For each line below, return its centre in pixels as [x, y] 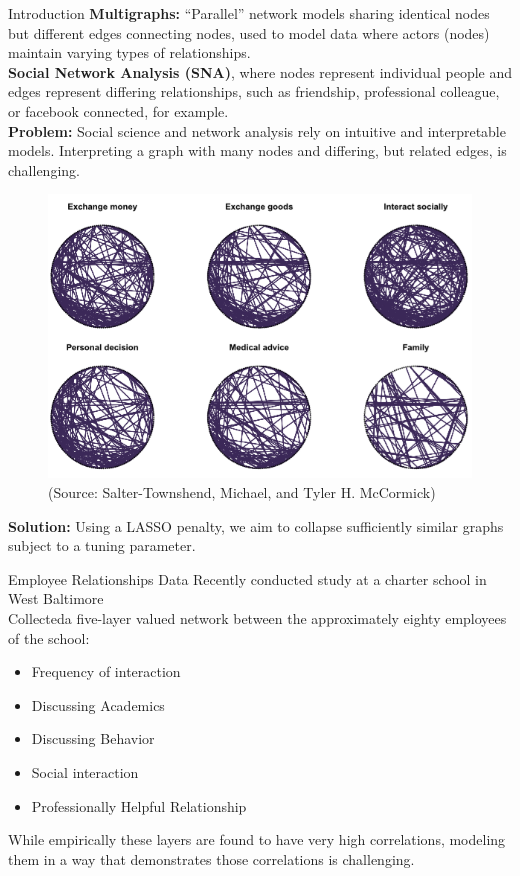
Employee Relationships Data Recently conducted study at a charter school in [247, 578]
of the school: [49, 637]
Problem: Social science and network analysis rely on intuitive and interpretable [257, 130]
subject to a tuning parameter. [102, 545]
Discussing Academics [98, 704]
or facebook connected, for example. [118, 110]
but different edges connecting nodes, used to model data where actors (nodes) [249, 32]
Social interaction [85, 772]
